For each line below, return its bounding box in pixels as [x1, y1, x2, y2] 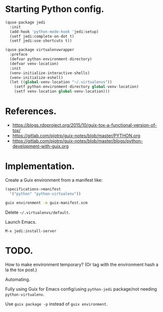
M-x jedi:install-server [5, 229, 57, 234]
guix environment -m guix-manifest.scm [5, 200, 88, 205]
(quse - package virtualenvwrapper [5, 47, 75, 53]
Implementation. [5, 160, 75, 172]
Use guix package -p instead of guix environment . [5, 301, 108, 307]
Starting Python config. [5, 3, 104, 15]
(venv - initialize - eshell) [9, 75, 64, 80]
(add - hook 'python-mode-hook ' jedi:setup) [9, 29, 99, 34]
